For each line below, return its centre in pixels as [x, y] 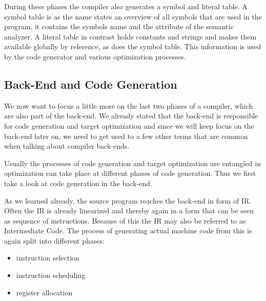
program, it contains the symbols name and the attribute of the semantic [119, 26]
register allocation [44, 292]
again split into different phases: [54, 240]
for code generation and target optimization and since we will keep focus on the [129, 125]
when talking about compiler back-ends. [67, 146]
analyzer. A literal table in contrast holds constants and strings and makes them [130, 36]
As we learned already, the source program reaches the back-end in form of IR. [128, 200]
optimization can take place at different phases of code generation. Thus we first [130, 173]
